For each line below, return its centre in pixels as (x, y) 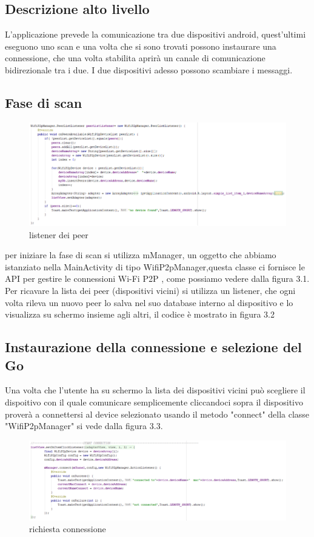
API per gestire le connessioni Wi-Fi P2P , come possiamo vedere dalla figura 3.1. (157, 279)
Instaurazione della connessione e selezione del (153, 347)
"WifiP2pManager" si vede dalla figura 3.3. (84, 426)
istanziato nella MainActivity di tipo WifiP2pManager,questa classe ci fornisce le (155, 266)
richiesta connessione (68, 529)
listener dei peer (59, 234)
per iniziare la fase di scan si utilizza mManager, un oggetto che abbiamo (141, 255)
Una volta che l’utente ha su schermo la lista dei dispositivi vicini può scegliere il (155, 390)
